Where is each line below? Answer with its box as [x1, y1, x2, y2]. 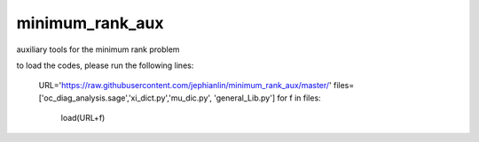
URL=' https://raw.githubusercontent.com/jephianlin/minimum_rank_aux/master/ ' [38, 80, 332, 91]
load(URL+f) [60, 113, 106, 123]
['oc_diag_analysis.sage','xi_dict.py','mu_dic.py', [38, 93, 213, 103]
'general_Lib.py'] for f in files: [214, 93, 321, 103]
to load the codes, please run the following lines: [16, 60, 194, 71]
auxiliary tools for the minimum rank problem [16, 44, 180, 55]
